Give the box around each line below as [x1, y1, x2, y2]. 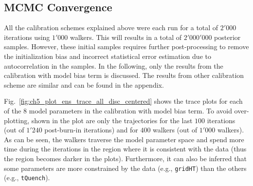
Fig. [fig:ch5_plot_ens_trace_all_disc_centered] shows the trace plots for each [4, 96, 243, 106]
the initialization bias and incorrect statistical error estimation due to [4, 51, 211, 61]
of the [4, 105, 21, 115]
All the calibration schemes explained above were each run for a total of [4, 22, 218, 33]
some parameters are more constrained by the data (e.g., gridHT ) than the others [4, 163, 247, 173]
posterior [214, 32, 241, 42]
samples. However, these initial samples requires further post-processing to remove [4, 41, 249, 52]
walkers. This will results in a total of [70, 32, 182, 42]
